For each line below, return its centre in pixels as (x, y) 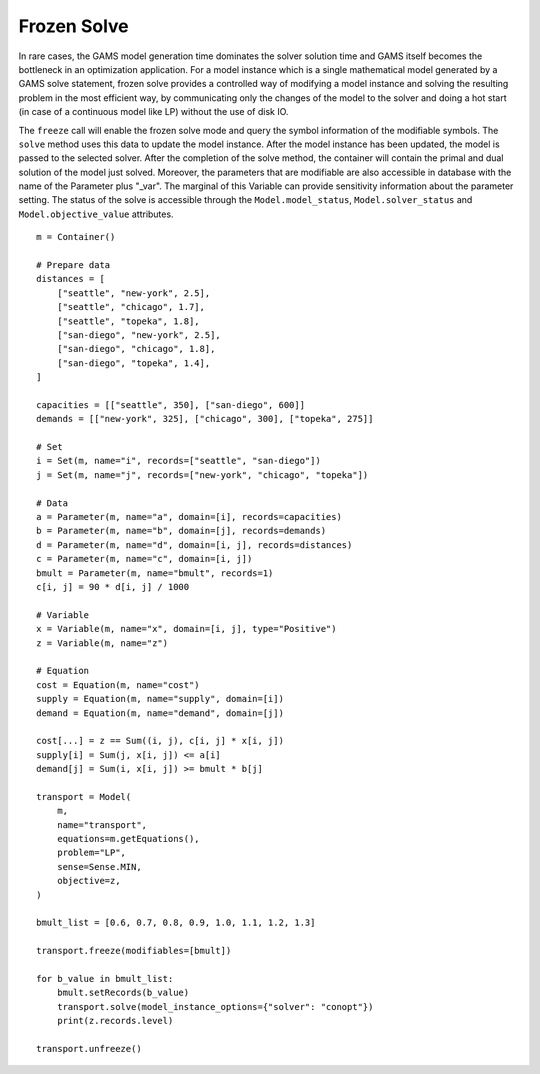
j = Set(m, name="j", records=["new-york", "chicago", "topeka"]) (202, 474)
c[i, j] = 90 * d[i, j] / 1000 (113, 586)
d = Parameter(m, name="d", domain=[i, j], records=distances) (194, 544)
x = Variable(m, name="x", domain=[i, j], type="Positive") (186, 629)
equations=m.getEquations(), (128, 839)
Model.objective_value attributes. (96, 214)
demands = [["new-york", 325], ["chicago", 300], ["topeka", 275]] (205, 419)
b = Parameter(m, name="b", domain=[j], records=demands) (181, 531)
